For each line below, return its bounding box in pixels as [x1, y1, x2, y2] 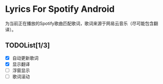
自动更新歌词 [12, 55, 39, 61]
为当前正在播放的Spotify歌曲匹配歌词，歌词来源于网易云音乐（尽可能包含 [5, 20, 154, 26]
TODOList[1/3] [5, 41, 50, 50]
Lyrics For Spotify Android [5, 3, 115, 15]
